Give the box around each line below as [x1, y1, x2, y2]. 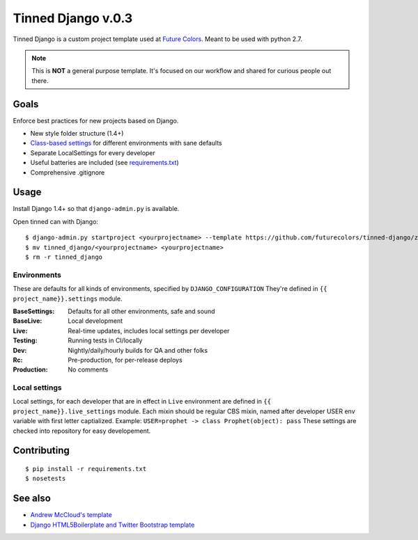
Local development [68, 317, 123, 325]
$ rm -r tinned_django [25, 253, 103, 261]
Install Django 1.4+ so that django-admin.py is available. [13, 205, 180, 213]
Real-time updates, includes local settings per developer [68, 326, 230, 335]
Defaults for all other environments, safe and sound [68, 307, 215, 315]
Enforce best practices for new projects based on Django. [13, 116, 179, 125]
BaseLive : [13, 317, 42, 325]
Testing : [13, 336, 38, 344]
